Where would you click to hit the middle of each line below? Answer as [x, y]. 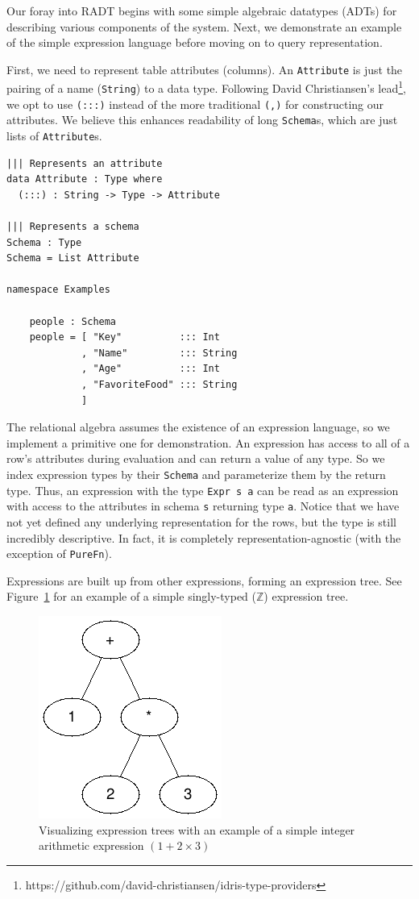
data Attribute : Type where [85, 179]
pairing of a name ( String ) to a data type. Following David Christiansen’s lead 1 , [206, 87]
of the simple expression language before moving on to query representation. [195, 42]
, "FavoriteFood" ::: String [160, 385]
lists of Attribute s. [54, 136]
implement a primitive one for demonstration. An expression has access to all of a [208, 442]
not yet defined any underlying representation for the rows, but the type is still [201, 521]
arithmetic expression [91, 845]
